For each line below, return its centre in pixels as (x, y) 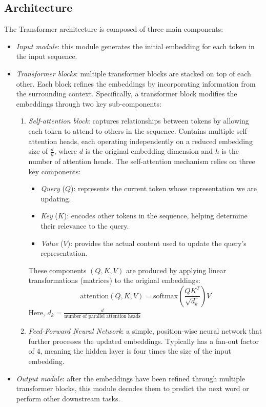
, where (66, 151)
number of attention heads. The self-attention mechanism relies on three (142, 161)
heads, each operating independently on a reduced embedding (156, 141)
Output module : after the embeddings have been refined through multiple (131, 378)
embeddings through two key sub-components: (89, 103)
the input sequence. (47, 56)
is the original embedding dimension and (149, 151)
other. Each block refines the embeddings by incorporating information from (136, 83)
